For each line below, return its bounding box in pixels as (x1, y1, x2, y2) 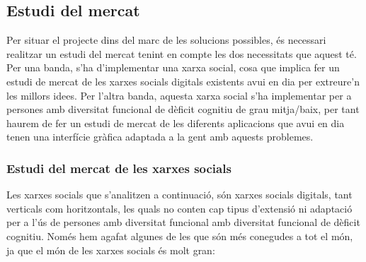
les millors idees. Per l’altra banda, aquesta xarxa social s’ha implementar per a (6, 88, 352, 102)
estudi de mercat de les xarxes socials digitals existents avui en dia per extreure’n (6, 73, 360, 88)
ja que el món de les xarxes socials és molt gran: (6, 242, 215, 257)
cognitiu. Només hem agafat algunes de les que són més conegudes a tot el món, (6, 228, 353, 243)
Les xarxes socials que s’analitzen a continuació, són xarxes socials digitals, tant (6, 187, 353, 202)
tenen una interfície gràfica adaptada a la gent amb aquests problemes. (6, 129, 314, 144)
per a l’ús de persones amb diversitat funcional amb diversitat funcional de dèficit (6, 215, 360, 230)
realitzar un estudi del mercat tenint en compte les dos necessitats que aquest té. (6, 46, 357, 61)
